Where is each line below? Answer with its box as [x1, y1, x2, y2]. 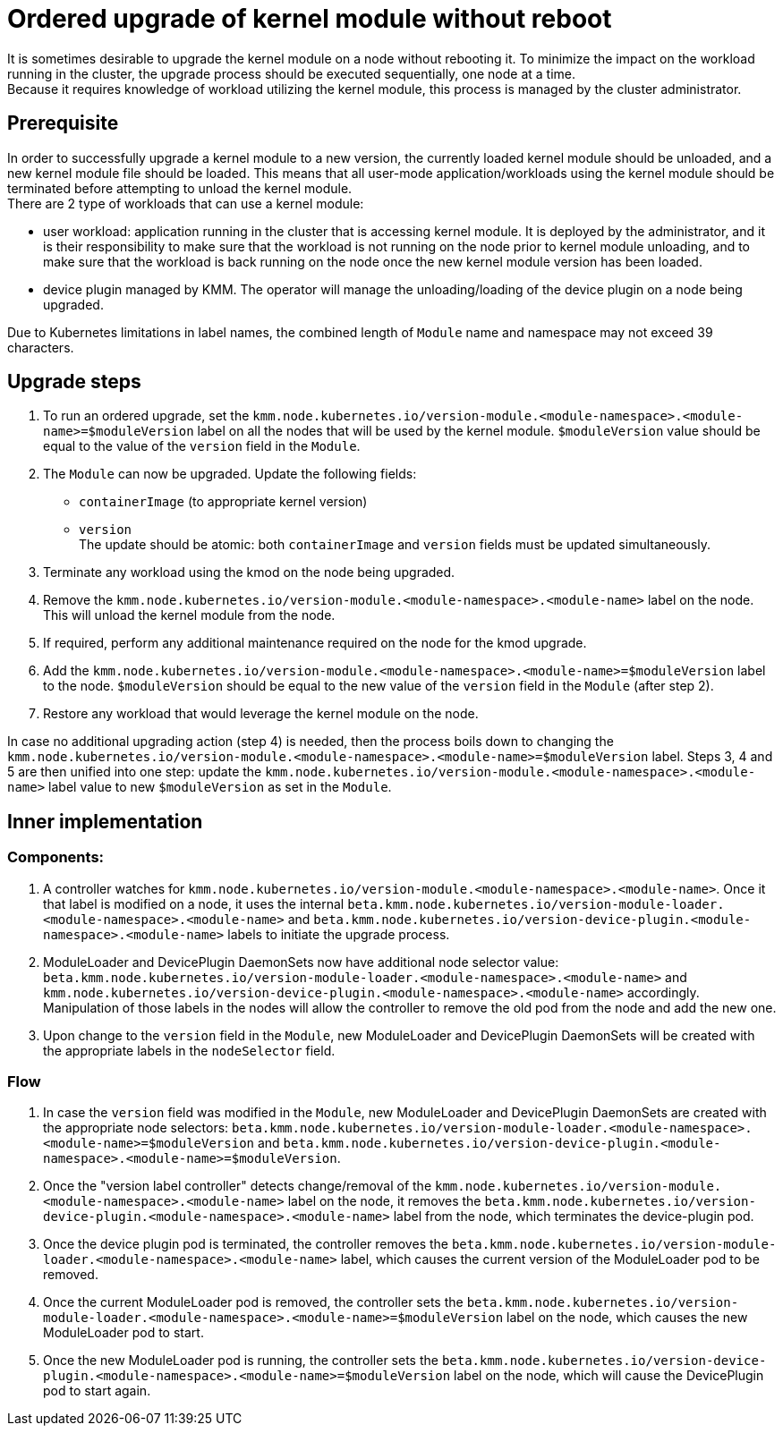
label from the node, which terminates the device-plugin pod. [393, 1208, 754, 1225]
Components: [7, 848, 105, 867]
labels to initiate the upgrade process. [227, 926, 450, 942]
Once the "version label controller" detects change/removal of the [43, 1178, 432, 1194]
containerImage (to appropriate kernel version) [79, 494, 368, 510]
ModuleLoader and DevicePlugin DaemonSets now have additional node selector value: [43, 954, 559, 970]
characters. [7, 339, 74, 355]
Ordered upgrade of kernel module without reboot [7, 4, 612, 34]
